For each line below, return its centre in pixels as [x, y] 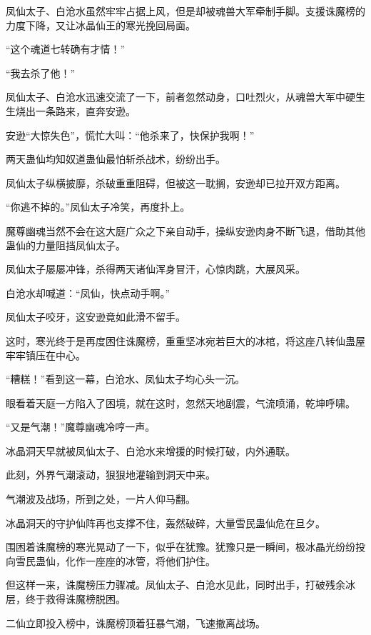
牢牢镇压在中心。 [46, 355]
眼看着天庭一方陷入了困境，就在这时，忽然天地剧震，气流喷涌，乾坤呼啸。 [181, 402]
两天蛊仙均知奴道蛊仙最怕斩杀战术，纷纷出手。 [116, 159]
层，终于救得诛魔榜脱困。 [66, 599]
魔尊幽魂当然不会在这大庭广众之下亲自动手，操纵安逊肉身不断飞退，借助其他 [185, 230]
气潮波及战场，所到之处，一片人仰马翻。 [101, 499]
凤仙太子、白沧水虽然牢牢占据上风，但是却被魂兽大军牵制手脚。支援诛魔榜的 [185, 11]
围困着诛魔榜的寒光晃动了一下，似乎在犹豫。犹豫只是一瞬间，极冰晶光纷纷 [181, 547]
